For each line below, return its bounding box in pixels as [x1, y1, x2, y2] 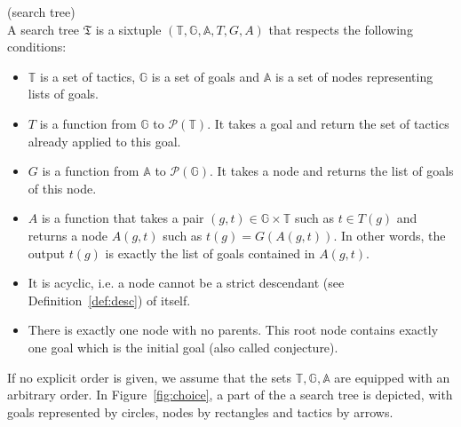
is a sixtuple [95, 20, 162, 38]
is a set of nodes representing [274, 67, 433, 85]
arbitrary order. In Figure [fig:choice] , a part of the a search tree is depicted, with [7, 385, 453, 404]
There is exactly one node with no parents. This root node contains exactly [28, 320, 439, 339]
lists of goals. [28, 84, 99, 103]
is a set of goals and [151, 67, 259, 85]
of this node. [28, 178, 97, 197]
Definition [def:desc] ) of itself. [28, 290, 191, 309]
